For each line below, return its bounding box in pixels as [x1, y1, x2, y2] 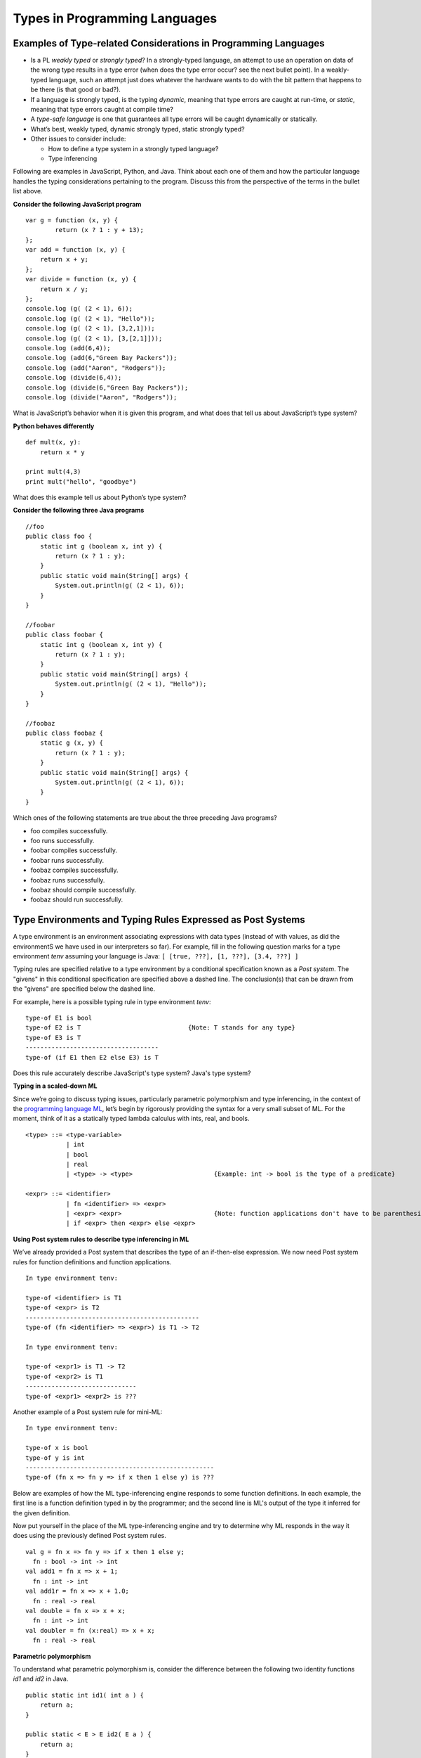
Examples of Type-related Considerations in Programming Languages [13, 37, 325, 49]
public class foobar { [25, 631, 104, 639]
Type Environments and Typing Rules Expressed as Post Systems [13, 914, 305, 926]
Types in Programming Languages [13, 11, 218, 26]
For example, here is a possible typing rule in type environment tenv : [13, 997, 211, 1006]
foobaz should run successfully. [30, 895, 123, 904]
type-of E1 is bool [25, 1013, 93, 1022]
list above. [13, 187, 44, 195]
